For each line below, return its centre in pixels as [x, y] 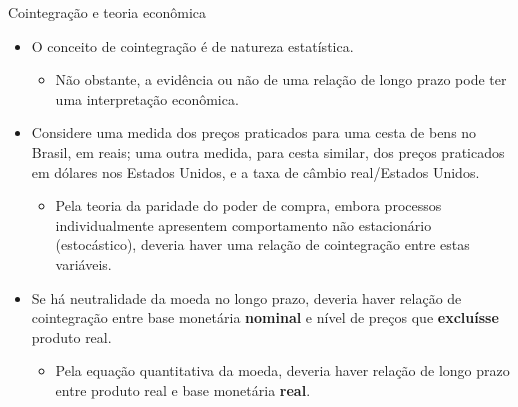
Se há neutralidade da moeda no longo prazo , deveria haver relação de [246, 297]
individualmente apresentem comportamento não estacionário [243, 224]
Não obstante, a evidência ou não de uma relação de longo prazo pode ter [281, 79]
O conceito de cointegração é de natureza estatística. [192, 45]
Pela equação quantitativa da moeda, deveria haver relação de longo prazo [282, 370]
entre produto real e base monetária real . [183, 389]
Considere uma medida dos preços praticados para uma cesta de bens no [254, 132]
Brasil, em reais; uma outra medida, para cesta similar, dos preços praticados [268, 151]
